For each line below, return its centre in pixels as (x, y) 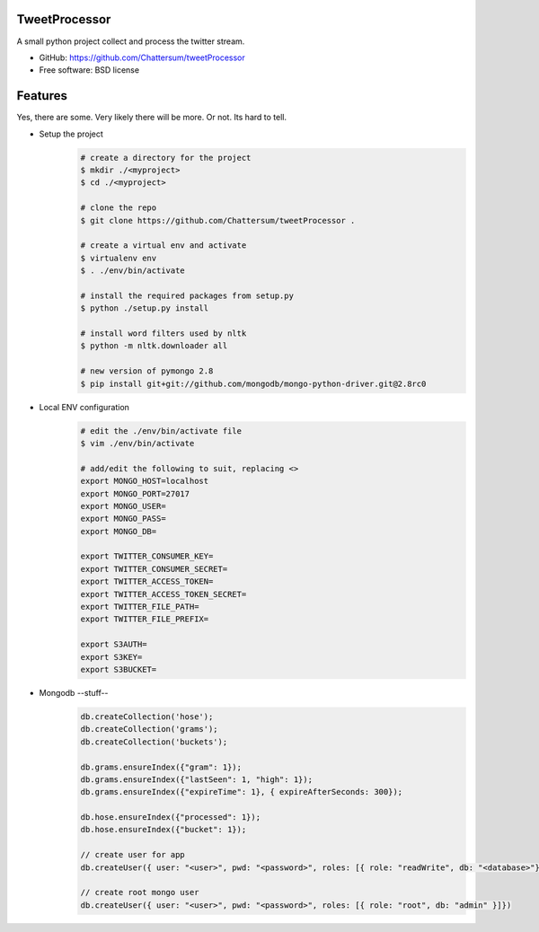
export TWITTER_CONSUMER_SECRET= (154, 569)
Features (42, 96)
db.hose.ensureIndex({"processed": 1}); (170, 818)
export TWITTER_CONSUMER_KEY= (147, 556)
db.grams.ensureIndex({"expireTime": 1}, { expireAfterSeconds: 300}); (242, 792)
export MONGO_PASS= (123, 519)
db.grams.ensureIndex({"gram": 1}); (161, 767)
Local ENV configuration (84, 407)
